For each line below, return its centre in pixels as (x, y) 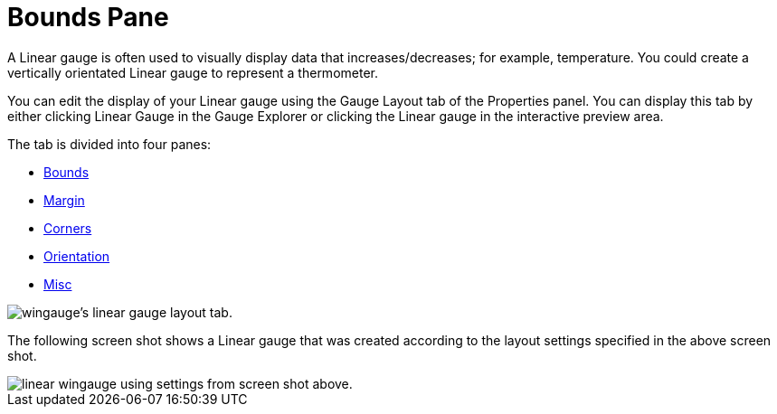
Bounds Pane (88, 17)
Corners (68, 228)
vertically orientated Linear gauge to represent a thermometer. (193, 72)
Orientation (77, 256)
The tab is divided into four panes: (109, 144)
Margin (64, 200)
